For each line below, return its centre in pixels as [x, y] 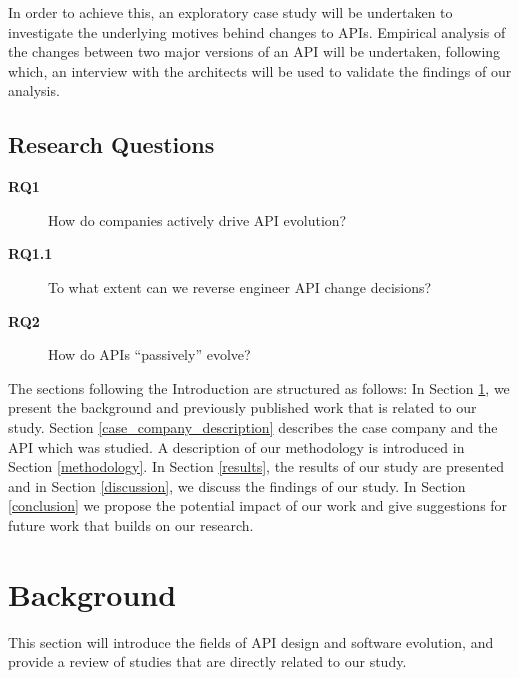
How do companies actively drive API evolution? [197, 219]
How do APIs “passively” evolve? [149, 354]
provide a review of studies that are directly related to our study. [207, 661]
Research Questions [111, 144]
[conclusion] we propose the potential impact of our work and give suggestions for [258, 505]
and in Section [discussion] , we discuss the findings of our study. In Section [237, 485]
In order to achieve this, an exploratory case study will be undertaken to [230, 12]
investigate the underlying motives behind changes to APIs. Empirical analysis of [257, 31]
